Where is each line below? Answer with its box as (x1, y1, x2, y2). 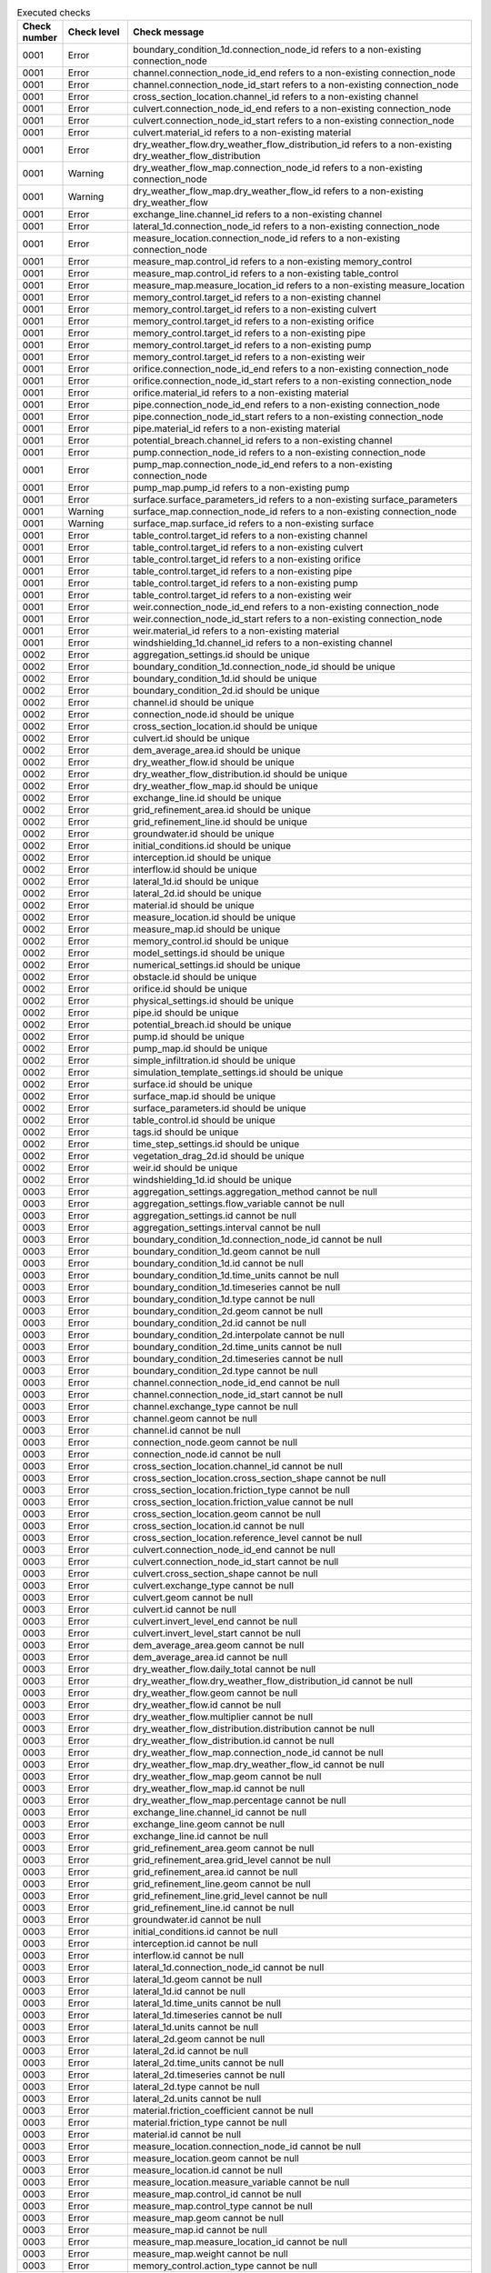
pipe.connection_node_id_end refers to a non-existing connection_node (133, 398, 441, 411)
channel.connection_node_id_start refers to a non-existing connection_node (133, 78, 459, 91)
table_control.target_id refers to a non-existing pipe (133, 565, 353, 577)
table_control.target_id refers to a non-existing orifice (133, 553, 361, 566)
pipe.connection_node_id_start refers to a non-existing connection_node (133, 410, 444, 423)
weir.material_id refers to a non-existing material (133, 625, 340, 637)
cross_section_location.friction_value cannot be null (133, 1496, 354, 1508)
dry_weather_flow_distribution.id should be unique (133, 768, 347, 781)
